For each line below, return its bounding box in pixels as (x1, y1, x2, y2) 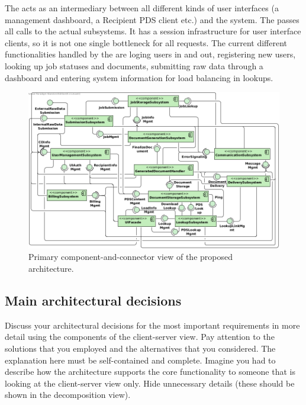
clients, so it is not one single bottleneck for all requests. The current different (5, 36, 288, 49)
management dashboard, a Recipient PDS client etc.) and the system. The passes (5, 13, 299, 25)
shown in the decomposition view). (5, 388, 131, 401)
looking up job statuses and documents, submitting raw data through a (5, 59, 263, 72)
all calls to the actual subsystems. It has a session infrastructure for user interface (5, 25, 301, 37)
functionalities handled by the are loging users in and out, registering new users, (5, 48, 296, 60)
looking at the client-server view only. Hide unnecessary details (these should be (5, 377, 295, 389)
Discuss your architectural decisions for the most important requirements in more (5, 319, 300, 331)
